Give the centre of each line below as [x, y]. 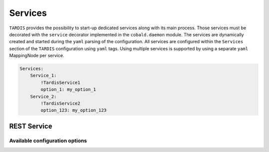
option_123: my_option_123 [73, 110]
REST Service [31, 126]
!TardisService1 [61, 82]
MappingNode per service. [37, 56]
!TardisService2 [61, 104]
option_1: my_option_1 [68, 90]
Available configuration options [48, 141]
